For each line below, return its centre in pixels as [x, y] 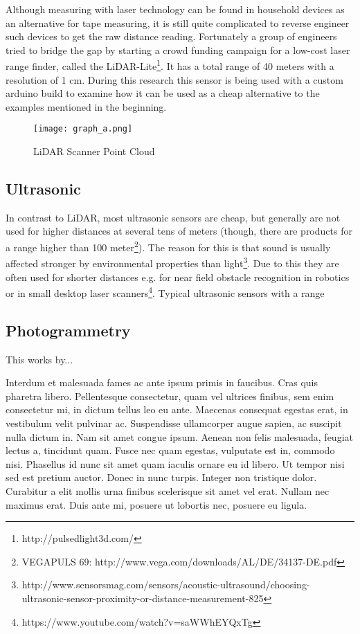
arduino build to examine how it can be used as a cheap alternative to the [163, 93]
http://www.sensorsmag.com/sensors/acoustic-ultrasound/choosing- [166, 585]
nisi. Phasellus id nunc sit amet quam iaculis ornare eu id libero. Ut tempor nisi [175, 463]
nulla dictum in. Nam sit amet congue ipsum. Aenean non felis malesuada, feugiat [179, 436]
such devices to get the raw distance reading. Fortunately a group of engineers [171, 36]
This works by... [39, 359]
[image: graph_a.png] [83, 129]
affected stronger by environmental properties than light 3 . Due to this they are [172, 262]
